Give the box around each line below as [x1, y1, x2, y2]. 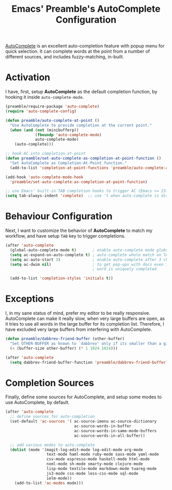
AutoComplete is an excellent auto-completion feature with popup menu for [5, 43, 165, 49]
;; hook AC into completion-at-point [5, 151, 86, 156]
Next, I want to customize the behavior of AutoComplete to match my [5, 227, 153, 233]
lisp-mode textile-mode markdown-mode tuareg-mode [46, 466, 157, 472]
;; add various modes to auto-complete [10, 442, 95, 448]
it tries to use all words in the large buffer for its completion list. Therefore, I [5, 321, 164, 327]
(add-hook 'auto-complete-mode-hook [5, 175, 83, 180]
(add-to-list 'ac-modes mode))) [14, 480, 83, 485]
